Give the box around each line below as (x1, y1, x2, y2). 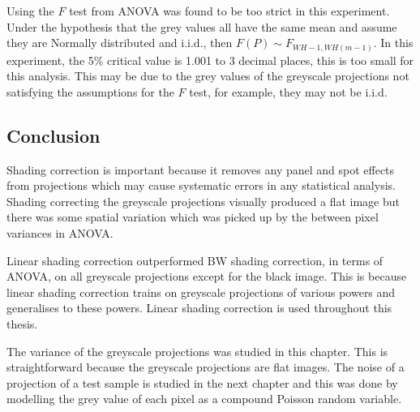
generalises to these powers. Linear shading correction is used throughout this (6, 299, 392, 316)
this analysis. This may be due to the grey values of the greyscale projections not (6, 67, 409, 84)
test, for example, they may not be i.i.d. (189, 83, 388, 100)
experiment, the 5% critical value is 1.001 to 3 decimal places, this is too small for (6, 51, 414, 68)
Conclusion (6, 122, 101, 148)
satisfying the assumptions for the (6, 83, 174, 100)
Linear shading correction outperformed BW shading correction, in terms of (6, 251, 384, 268)
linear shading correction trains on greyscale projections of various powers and (6, 283, 396, 300)
